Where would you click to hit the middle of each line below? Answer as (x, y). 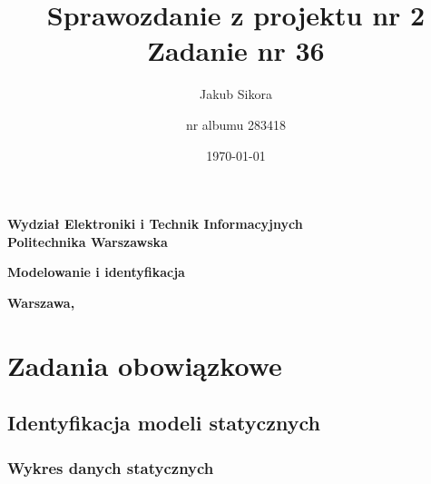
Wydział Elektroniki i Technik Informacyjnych (155, 224)
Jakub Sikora (236, 94)
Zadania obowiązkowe (145, 365)
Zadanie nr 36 (236, 50)
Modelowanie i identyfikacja (96, 272)
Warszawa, (41, 302)
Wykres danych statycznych (111, 467)
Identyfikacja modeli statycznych (164, 423)
